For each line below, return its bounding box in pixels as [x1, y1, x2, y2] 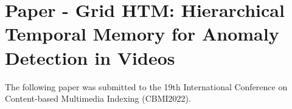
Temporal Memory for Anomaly [5, 21, 279, 46]
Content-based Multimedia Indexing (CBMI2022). [5, 92, 191, 105]
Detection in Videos [5, 45, 175, 70]
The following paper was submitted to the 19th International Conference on [5, 80, 288, 93]
